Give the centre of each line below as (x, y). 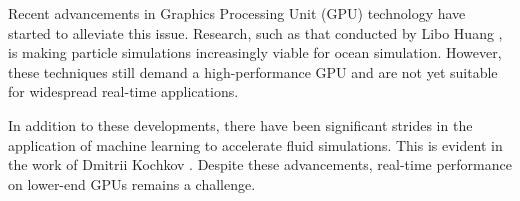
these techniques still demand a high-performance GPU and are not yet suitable (253, 71)
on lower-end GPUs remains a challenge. (132, 183)
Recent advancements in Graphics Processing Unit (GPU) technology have (237, 13)
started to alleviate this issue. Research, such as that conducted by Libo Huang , (255, 32)
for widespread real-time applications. (123, 91)
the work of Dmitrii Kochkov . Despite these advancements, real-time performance (260, 164)
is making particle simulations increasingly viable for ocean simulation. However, (255, 52)
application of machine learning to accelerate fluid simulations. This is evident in (255, 144)
